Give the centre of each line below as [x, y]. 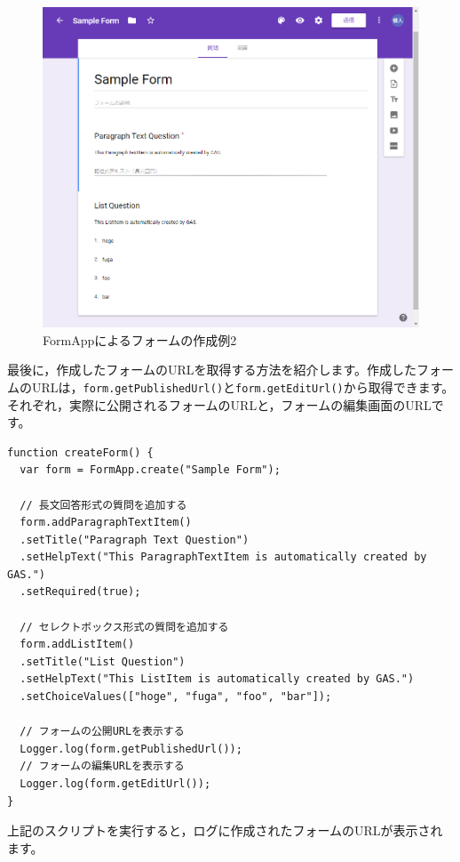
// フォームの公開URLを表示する [102, 732]
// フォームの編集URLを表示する [102, 766]
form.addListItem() [77, 644]
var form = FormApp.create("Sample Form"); [150, 470]
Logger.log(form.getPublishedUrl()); [131, 749]
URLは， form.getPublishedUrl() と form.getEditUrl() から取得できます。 [243, 387]
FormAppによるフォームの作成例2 [140, 339]
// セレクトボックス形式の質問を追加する [124, 627]
